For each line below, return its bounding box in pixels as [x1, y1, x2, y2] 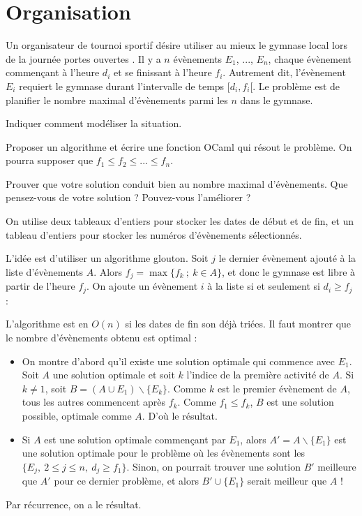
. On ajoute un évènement [86, 279, 198, 293]
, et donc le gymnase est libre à [222, 264, 356, 279]
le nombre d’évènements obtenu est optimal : [6, 330, 197, 344]
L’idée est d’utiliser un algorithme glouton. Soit [6, 251, 209, 265]
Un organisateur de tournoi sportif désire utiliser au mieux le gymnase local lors [6, 38, 347, 52]
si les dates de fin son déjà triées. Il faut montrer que [125, 316, 352, 331]
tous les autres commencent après [22, 395, 166, 409]
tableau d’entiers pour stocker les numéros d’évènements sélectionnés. [6, 227, 302, 242]
